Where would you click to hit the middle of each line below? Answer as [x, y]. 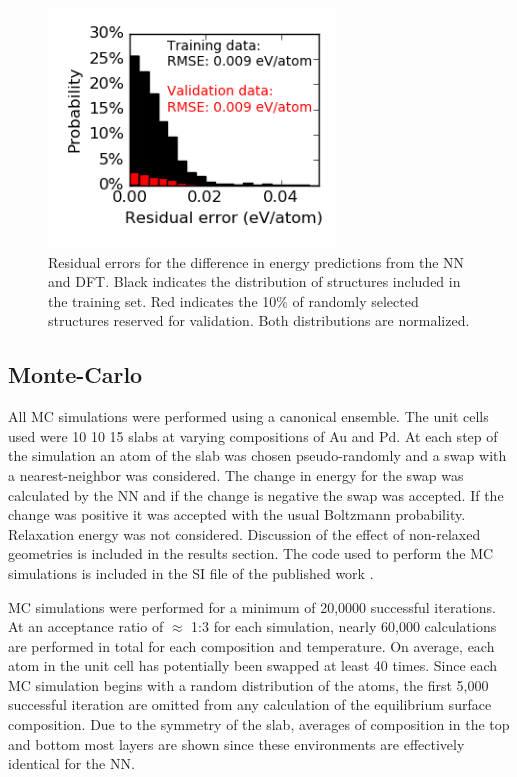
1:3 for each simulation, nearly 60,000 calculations [344, 626]
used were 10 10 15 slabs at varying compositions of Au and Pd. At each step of [253, 435]
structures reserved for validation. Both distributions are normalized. [259, 320]
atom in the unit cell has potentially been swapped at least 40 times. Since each [253, 665]
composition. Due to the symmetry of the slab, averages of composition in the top [259, 724]
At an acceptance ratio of [86, 626]
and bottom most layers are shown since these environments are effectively [236, 743]
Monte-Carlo [75, 374]
